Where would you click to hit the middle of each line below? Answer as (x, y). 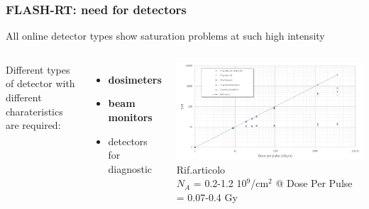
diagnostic (130, 168)
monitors (130, 117)
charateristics (34, 111)
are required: (33, 125)
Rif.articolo (201, 169)
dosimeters (135, 79)
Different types (38, 69)
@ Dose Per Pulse (314, 183)
